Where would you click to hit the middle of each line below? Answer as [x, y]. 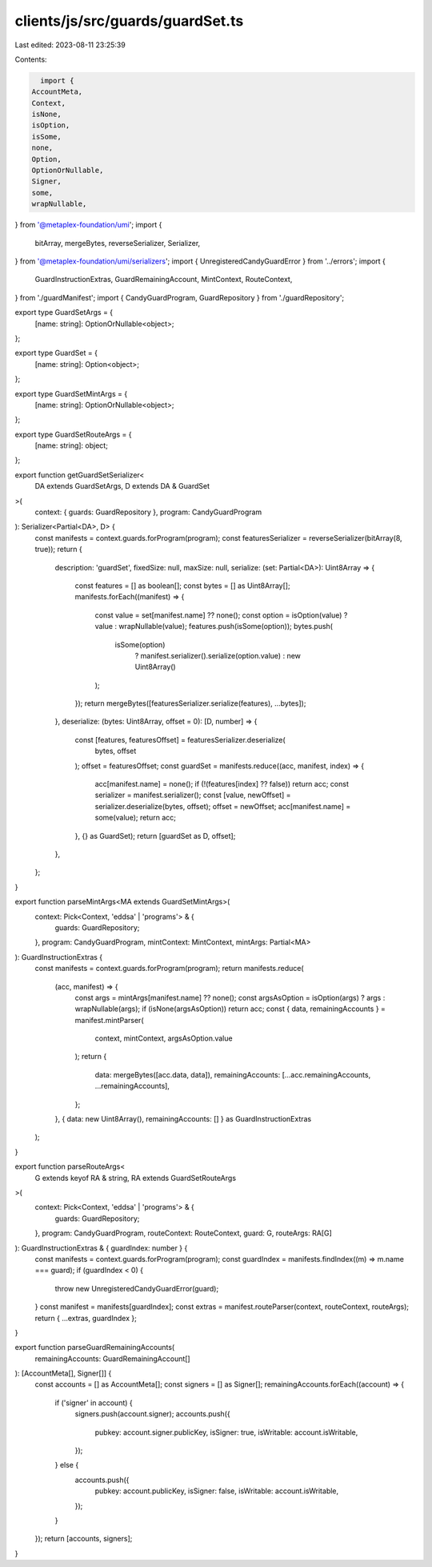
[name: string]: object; [71, 445]
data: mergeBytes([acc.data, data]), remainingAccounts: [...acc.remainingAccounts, [233, 1074]
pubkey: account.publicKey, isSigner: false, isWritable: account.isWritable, [217, 1491]
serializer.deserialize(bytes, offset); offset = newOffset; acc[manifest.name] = [223, 806]
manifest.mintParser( [109, 1020]
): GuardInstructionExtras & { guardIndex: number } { [101, 1248]
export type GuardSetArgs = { [64, 312]
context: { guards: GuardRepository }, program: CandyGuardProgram [148, 512]
